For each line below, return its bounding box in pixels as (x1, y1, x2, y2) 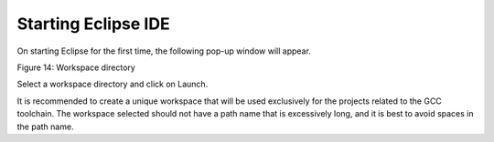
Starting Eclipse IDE (16, 14, 170, 34)
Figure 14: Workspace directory (16, 62, 136, 73)
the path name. (16, 121, 74, 132)
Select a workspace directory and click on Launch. (16, 78, 209, 90)
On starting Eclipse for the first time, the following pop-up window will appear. (16, 46, 311, 56)
